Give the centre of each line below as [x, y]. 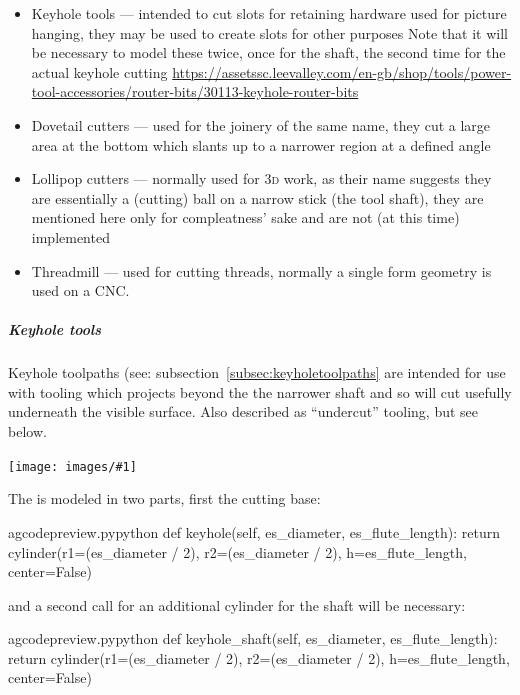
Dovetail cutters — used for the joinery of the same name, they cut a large [261, 124]
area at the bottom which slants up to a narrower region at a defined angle [261, 144]
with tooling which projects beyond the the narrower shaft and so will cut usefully [260, 391]
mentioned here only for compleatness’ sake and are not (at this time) [245, 217]
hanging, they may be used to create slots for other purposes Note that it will [269, 32]
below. [27, 431]
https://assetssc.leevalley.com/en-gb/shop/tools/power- [342, 71]
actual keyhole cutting [99, 71]
